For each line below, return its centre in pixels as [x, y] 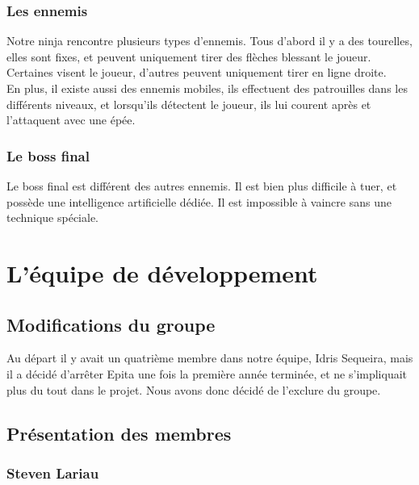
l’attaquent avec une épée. [71, 120]
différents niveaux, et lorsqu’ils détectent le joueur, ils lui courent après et [189, 104]
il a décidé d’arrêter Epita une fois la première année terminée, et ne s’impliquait [207, 373]
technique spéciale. [53, 217]
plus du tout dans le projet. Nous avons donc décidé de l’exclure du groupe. [194, 389]
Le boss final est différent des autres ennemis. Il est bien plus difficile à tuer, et [202, 186]
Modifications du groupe [111, 324]
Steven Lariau [53, 472]
